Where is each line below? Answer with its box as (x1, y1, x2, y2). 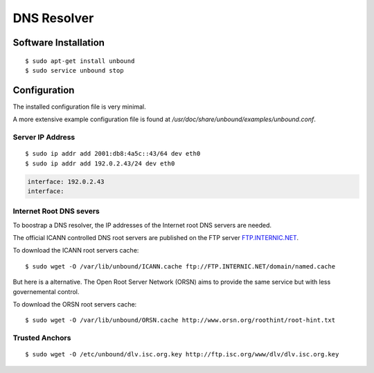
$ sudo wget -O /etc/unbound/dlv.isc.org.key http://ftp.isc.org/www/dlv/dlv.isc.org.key (25, 350, 339, 358)
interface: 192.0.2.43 (27, 177, 105, 185)
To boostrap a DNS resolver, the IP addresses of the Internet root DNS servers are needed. (12, 221, 272, 229)
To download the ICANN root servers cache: (12, 246, 139, 255)
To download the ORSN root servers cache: (12, 300, 137, 309)
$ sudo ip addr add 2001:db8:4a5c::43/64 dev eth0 (25, 149, 201, 158)
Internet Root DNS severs (12, 206, 100, 216)
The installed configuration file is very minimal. (12, 102, 146, 111)
